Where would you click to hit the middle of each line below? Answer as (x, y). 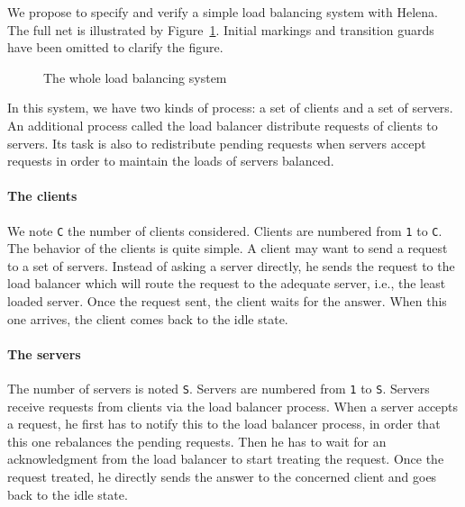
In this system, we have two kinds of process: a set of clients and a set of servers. (230, 108)
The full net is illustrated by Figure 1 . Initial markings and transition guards (221, 29)
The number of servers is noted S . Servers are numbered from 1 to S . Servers (219, 388)
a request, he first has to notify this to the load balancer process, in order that (224, 424)
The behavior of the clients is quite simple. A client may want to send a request (228, 248)
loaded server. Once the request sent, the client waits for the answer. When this (227, 300)
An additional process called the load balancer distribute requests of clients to (223, 125)
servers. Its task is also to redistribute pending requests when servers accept (217, 143)
